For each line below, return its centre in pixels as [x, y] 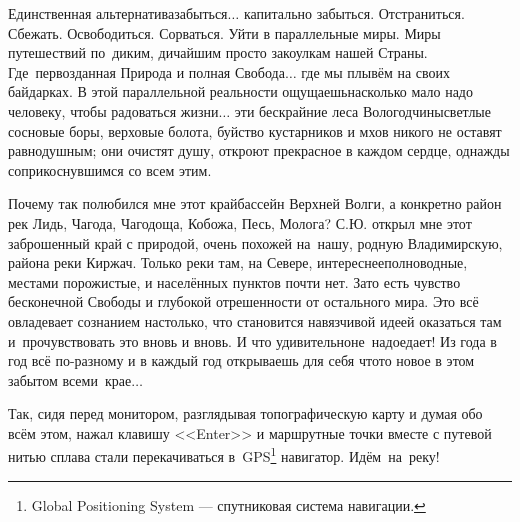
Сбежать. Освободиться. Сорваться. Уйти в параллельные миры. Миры [224, 32]
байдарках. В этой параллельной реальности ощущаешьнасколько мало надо [240, 91]
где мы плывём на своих [376, 71]
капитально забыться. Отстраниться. [354, 13]
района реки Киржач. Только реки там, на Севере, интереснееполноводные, [238, 262]
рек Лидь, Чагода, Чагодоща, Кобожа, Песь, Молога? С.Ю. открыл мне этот [240, 222]
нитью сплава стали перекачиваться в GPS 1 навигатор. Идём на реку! [224, 455]
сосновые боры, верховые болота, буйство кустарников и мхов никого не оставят [255, 130]
